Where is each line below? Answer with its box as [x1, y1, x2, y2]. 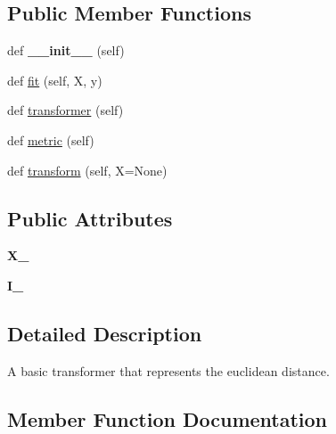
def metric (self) [7, 130, 94, 149]
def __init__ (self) [7, 41, 125, 60]
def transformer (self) [7, 101, 124, 119]
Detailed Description [7, 319, 202, 347]
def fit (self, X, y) [7, 70, 102, 89]
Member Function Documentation [7, 405, 328, 432]
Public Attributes [7, 204, 173, 232]
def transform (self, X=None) [7, 160, 168, 179]
